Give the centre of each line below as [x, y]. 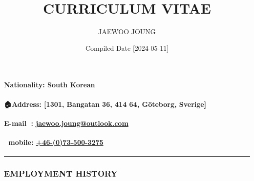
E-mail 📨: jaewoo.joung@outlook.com [66, 123]
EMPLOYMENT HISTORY [61, 173]
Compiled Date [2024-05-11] [127, 48]
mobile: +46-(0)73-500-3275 [56, 142]
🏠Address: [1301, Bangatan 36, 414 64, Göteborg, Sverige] [105, 104]
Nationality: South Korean [50, 85]
